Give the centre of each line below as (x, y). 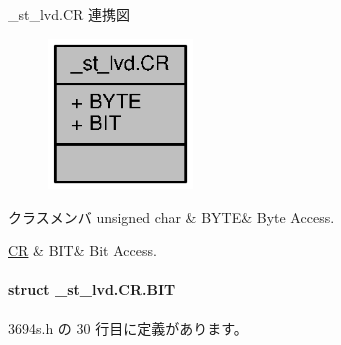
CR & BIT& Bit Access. (82, 250)
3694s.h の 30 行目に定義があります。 (128, 327)
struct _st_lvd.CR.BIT (92, 289)
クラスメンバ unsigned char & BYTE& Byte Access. (171, 216)
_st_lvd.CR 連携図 (69, 14)
